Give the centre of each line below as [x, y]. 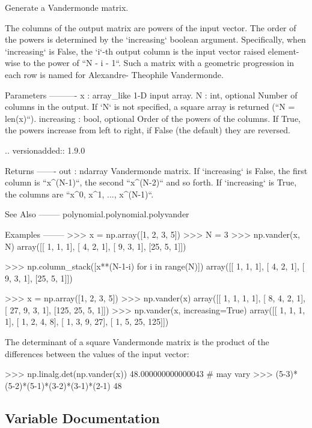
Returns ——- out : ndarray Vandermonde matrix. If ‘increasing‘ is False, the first [156, 170]
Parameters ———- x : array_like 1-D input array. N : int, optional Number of [151, 95]
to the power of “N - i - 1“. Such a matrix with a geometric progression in [159, 63]
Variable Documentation [82, 417]
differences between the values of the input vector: [97, 353]
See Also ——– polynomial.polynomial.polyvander [97, 214]
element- [283, 51]
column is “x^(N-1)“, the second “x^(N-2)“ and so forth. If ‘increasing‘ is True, [151, 182]
